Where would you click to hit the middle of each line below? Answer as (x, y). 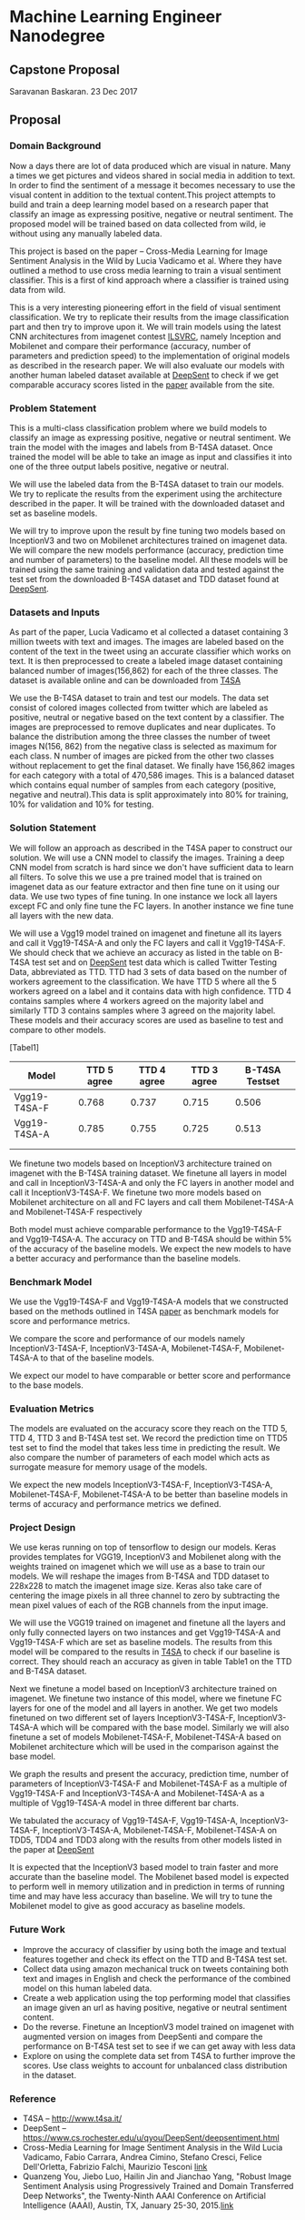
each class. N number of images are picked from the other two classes (142, 756)
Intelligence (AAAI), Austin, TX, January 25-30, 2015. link (128, 2205)
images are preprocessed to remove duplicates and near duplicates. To (143, 727)
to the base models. (46, 1385)
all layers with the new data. (62, 915)
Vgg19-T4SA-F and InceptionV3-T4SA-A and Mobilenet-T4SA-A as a (137, 1793)
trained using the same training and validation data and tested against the (147, 569)
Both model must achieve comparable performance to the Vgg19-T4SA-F (146, 1229)
